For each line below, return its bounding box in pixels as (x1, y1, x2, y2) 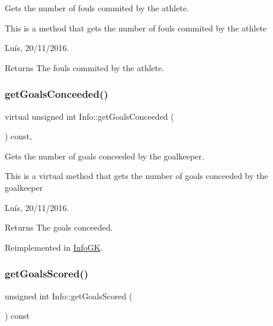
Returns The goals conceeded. (5, 221, 113, 234)
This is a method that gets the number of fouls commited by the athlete (5, 21, 267, 34)
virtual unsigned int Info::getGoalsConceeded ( (5, 110, 174, 122)
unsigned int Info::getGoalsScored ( (5, 289, 133, 302)
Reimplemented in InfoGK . (5, 241, 103, 253)
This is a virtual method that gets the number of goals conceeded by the (5, 170, 268, 182)
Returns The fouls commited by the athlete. (5, 61, 165, 73)
